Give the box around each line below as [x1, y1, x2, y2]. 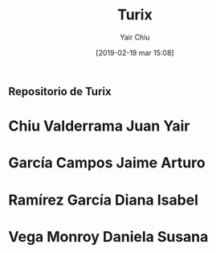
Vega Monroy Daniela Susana [8, 227, 209, 246]
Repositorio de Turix [8, 85, 112, 98]
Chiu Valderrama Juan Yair [8, 117, 190, 135]
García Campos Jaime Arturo [8, 154, 206, 172]
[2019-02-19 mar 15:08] [96, 48, 174, 57]
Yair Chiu [120, 32, 150, 42]
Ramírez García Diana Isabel [8, 191, 199, 209]
